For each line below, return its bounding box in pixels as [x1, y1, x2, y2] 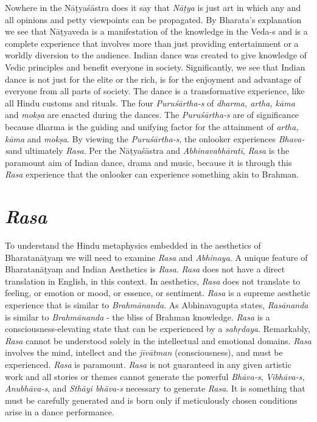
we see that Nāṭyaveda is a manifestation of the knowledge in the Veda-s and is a [5, 25, 308, 38]
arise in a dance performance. [5, 406, 114, 418]
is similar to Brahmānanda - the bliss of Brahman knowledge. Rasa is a [5, 310, 270, 323]
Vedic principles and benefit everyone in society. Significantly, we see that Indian [5, 60, 305, 73]
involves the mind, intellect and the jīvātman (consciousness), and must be [5, 346, 283, 359]
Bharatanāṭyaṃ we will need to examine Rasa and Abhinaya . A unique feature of [5, 251, 308, 263]
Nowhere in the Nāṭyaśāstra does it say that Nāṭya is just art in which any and [5, 1, 301, 13]
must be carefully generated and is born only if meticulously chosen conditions [5, 393, 298, 406]
